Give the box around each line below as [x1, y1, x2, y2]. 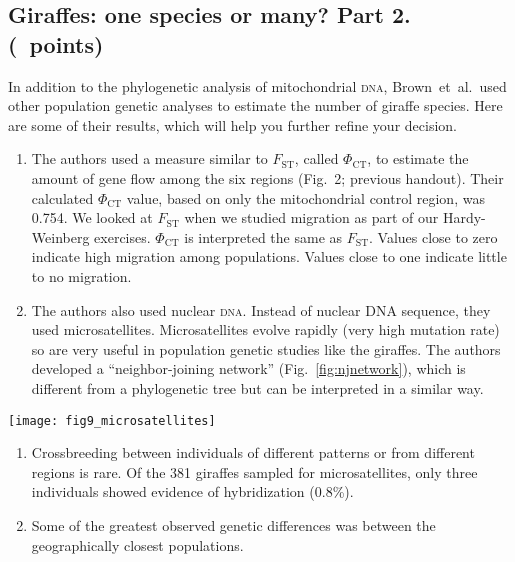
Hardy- [442, 207, 486, 228]
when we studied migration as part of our [184, 207, 439, 228]
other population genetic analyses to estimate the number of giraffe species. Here [8, 95, 503, 116]
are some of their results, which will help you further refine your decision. [8, 114, 457, 135]
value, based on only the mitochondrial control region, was [126, 187, 485, 208]
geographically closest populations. [31, 534, 244, 555]
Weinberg [31, 226, 90, 247]
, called [294, 148, 339, 169]
